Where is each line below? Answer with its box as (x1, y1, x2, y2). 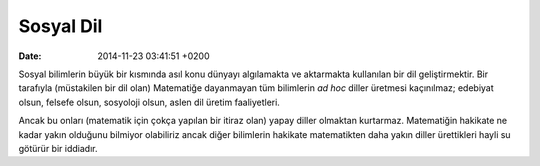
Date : (18, 50, 42, 62)
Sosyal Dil (18, 15, 103, 37)
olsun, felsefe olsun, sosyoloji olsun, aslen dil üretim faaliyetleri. (18, 96, 280, 108)
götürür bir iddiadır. (18, 142, 98, 154)
